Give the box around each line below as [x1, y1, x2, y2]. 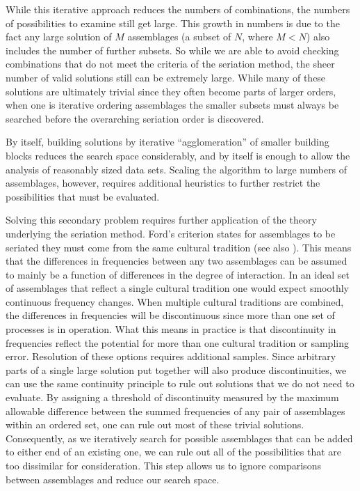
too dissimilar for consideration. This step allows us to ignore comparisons [6, 458, 321, 472]
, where [242, 29, 273, 44]
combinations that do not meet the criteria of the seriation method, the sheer [6, 56, 335, 71]
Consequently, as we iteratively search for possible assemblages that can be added [6, 430, 353, 445]
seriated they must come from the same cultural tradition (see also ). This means [6, 240, 352, 254]
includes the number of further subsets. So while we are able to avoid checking [6, 42, 339, 57]
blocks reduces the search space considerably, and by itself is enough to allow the [6, 148, 350, 162]
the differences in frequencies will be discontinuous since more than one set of [6, 308, 335, 322]
